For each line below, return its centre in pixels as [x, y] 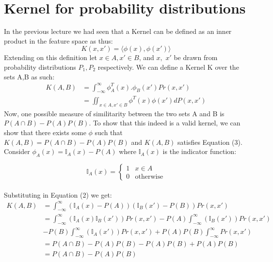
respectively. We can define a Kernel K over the [168, 67]
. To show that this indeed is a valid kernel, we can [165, 123]
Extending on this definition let [51, 57]
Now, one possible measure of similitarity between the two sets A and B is [114, 113]
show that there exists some [45, 132]
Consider [17, 151]
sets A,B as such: [29, 76]
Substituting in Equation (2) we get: [58, 194]
